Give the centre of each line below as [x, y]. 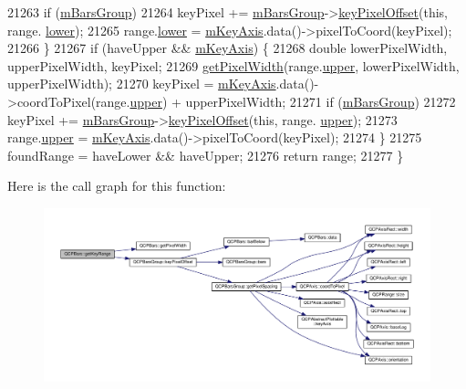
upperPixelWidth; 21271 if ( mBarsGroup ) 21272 [321, 101]
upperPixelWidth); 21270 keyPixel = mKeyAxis [142, 84]
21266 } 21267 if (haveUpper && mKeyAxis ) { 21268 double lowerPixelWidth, [228, 48]
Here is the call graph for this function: [117, 186]
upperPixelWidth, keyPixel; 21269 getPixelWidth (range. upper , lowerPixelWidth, [233, 65]
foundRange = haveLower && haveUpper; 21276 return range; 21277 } [206, 155]
